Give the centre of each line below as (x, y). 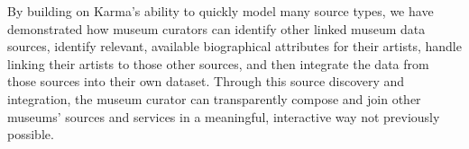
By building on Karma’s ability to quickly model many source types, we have (221, 11)
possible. (31, 134)
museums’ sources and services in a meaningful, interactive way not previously (224, 116)
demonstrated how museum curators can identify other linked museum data (216, 28)
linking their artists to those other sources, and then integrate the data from (218, 63)
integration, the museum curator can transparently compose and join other (214, 98)
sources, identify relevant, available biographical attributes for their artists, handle (234, 46)
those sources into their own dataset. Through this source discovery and (206, 81)
